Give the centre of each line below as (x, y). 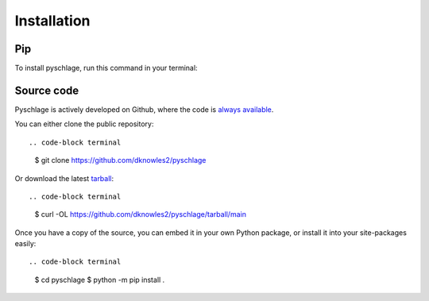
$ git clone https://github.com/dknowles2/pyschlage (120, 160)
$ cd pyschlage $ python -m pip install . (100, 280)
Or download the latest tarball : (64, 178)
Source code (47, 90)
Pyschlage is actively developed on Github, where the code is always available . (144, 109)
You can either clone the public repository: (84, 124)
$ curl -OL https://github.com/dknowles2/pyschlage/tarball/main (140, 214)
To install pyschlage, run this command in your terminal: (106, 68)
